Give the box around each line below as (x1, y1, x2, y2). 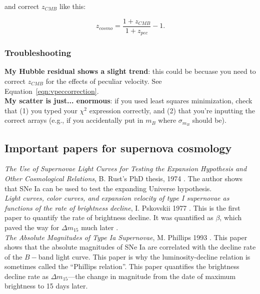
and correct (4, 1, 39, 11)
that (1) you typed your (4, 105, 77, 115)
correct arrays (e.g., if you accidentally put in (4, 115, 143, 125)
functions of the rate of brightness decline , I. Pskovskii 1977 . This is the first (4, 202, 240, 213)
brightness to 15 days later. (4, 281, 88, 291)
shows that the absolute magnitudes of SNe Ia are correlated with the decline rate (4, 242, 256, 252)
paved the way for (4, 222, 59, 232)
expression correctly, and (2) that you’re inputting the (89, 105, 255, 115)
